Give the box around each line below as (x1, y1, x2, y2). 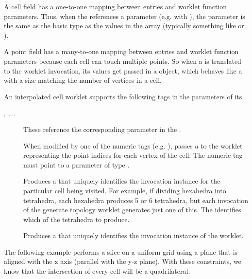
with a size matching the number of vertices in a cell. (4, 75, 162, 85)
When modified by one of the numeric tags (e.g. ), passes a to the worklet (23, 140, 243, 150)
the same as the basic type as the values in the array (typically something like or (4, 20, 244, 31)
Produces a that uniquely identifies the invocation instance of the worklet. (23, 230, 244, 241)
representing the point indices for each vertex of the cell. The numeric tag (23, 150, 243, 160)
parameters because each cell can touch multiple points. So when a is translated (4, 56, 241, 66)
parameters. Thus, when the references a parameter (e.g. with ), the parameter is (4, 11, 245, 21)
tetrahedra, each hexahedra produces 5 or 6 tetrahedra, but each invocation (23, 195, 249, 205)
